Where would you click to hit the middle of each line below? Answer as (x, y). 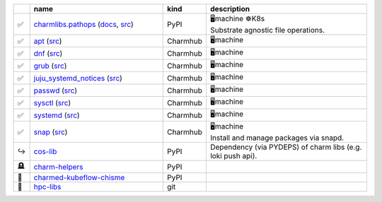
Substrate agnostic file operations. (267, 30)
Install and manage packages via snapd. (277, 138)
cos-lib (45, 151)
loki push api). (233, 156)
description (230, 9)
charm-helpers (59, 167)
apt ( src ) (48, 41)
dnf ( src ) (48, 53)
